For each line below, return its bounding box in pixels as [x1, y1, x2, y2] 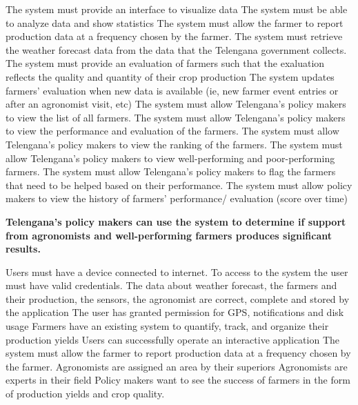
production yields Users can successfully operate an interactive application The [6, 332, 340, 346]
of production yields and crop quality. [6, 386, 165, 401]
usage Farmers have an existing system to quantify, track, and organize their [6, 319, 329, 333]
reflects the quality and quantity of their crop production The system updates [6, 69, 335, 83]
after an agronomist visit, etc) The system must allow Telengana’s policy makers [6, 97, 346, 111]
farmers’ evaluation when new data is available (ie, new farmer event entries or [6, 83, 339, 97]
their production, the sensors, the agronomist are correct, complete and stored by [6, 291, 350, 306]
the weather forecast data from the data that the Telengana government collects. [6, 42, 347, 57]
